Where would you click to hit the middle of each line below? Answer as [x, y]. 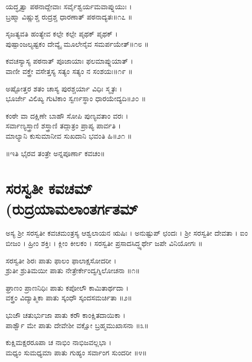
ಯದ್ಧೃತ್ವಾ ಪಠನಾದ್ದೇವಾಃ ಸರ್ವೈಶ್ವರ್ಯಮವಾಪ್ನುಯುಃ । [69, 6]
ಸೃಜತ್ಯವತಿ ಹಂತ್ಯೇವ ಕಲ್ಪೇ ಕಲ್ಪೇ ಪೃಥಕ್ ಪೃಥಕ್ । [62, 34]
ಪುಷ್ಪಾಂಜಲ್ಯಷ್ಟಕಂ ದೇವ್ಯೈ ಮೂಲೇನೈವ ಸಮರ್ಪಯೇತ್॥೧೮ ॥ [77, 43]
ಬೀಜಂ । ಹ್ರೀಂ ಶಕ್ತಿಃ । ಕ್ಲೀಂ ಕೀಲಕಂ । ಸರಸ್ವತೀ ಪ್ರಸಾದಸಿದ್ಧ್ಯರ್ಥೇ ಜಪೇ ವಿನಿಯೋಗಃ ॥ [104, 243]
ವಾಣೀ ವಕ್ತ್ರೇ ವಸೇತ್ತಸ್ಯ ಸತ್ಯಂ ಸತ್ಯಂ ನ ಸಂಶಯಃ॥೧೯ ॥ [69, 71]
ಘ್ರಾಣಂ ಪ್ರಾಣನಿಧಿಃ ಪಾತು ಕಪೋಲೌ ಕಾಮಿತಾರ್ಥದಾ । [67, 287]
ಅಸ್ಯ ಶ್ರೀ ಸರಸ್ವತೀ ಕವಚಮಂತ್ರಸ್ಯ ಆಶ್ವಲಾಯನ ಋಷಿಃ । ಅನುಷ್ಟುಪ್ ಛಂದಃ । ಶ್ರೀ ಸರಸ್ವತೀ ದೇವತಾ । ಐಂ [127, 233]
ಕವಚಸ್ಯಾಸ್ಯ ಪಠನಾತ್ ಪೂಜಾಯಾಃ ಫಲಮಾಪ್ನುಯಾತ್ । [69, 61]
